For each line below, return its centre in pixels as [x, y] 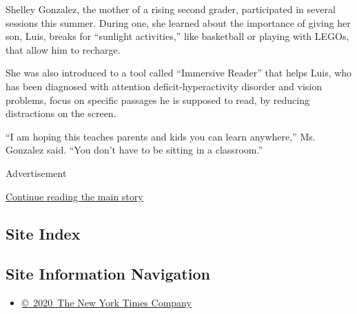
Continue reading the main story [74, 196]
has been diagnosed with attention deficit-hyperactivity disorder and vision [164, 86]
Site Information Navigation [108, 274]
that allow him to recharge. [63, 49]
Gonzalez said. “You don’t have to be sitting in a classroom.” [134, 150]
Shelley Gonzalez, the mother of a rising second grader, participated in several [171, 9]
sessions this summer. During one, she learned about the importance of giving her [178, 22]
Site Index [43, 233]
